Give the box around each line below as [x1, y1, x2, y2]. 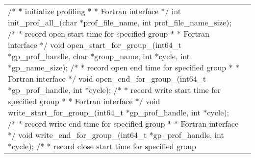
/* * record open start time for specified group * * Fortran [8, 28, 209, 39]
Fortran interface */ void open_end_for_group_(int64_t [8, 73, 206, 84]
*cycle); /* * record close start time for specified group [8, 140, 197, 152]
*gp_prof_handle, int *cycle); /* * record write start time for [8, 84, 221, 95]
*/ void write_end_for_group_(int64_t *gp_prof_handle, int [8, 129, 224, 140]
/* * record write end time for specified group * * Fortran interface [8, 118, 239, 129]
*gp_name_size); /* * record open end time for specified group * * [8, 62, 239, 73]
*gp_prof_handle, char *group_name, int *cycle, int [8, 50, 190, 62]
